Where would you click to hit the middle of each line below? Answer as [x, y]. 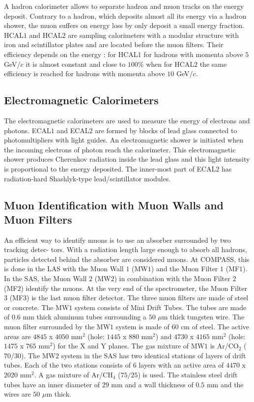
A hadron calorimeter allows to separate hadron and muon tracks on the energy [124, 6]
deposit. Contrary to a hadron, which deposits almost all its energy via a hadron [125, 15]
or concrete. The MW [37, 307]
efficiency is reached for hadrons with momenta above [85, 73]
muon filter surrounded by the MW [57, 327]
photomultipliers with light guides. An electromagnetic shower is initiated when [124, 140]
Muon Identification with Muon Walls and [114, 205]
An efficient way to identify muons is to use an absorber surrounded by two [117, 240]
